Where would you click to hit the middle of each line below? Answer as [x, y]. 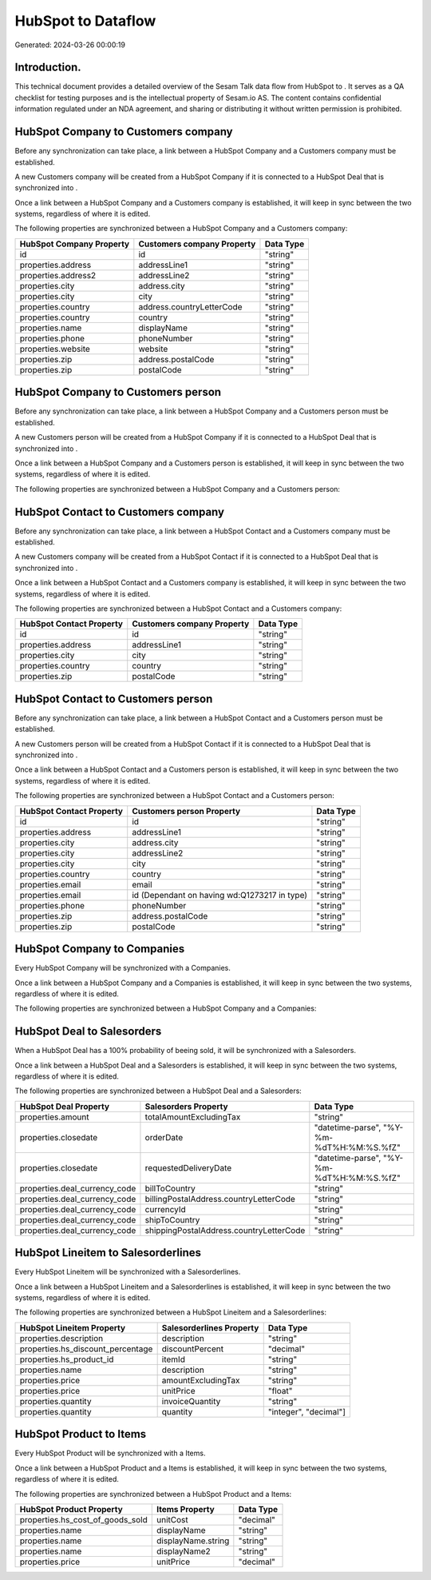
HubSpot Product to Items [81, 1434]
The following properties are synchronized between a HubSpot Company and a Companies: [166, 1008]
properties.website [55, 349]
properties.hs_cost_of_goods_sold [83, 1519]
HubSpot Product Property [71, 1509]
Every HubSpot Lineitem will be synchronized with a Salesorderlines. [128, 1272]
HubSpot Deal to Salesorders [88, 1031]
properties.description [61, 1338]
